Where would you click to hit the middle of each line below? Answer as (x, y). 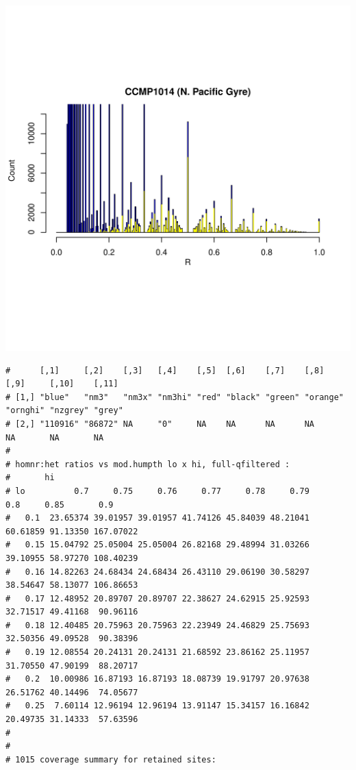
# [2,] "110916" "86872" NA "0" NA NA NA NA (160, 424)
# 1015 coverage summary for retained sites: (111, 759)
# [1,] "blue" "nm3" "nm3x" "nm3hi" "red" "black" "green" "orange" (175, 397)
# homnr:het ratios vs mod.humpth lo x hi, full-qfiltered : (148, 464)
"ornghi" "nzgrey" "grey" (64, 411)
